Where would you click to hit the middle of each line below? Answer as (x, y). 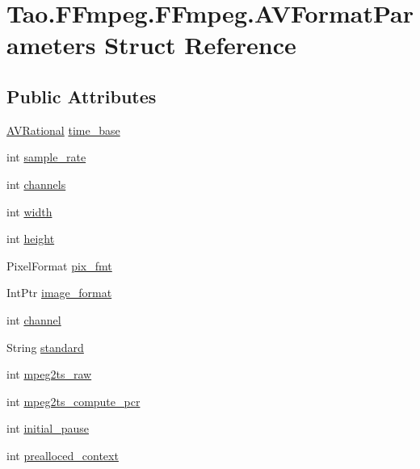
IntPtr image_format (59, 293)
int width (29, 211)
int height (31, 239)
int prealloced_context (63, 455)
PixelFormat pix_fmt (59, 265)
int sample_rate (46, 157)
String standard (45, 347)
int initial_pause (48, 428)
